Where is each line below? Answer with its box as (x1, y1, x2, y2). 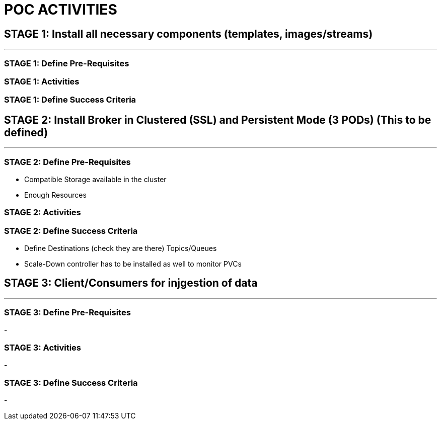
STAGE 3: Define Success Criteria (4, 377, 138, 388)
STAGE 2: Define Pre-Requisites (4, 156, 131, 167)
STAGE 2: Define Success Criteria (4, 225, 138, 236)
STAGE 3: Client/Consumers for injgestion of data (4, 277, 258, 290)
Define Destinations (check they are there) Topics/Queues (24, 244, 217, 253)
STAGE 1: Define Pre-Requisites (4, 58, 129, 68)
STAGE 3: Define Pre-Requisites (4, 307, 131, 318)
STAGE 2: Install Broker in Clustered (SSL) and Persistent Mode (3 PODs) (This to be (4, 113, 431, 126)
